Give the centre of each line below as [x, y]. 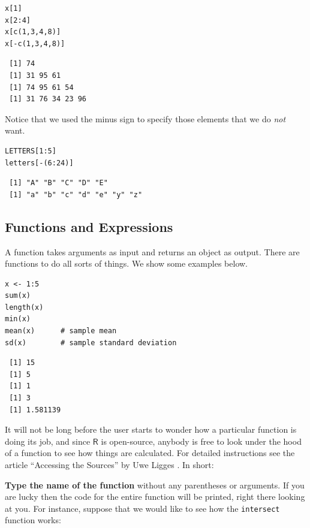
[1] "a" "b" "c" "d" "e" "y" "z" [76, 194]
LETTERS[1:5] [31, 151]
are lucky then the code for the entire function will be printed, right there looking [155, 497]
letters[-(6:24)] [39, 163]
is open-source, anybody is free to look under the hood [201, 441]
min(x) [18, 319]
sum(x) [18, 296]
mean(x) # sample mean [61, 331]
